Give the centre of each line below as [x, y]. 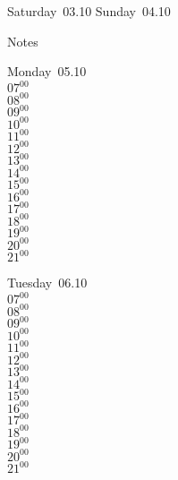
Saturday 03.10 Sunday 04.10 [89, 11]
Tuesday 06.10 [47, 283]
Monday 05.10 [47, 71]
